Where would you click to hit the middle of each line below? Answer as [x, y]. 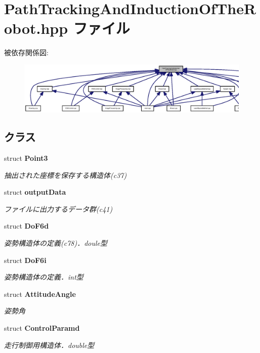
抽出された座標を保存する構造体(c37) [66, 175]
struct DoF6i [25, 260]
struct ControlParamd [42, 328]
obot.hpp [36, 28]
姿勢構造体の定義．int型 [44, 277]
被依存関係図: [26, 52]
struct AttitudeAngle [40, 294]
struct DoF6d [27, 226]
